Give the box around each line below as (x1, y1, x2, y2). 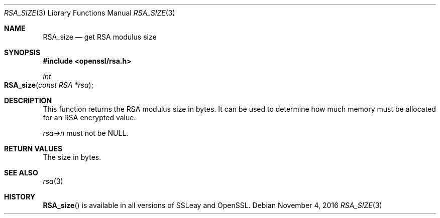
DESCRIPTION (4, 96, 52, 105)
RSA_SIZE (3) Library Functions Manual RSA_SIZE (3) (4, 9, 175, 17)
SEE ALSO (4, 168, 38, 177)
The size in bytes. (43, 153, 101, 161)
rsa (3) (43, 177, 63, 185)
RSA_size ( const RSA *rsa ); (4, 81, 93, 89)
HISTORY (4, 192, 36, 201)
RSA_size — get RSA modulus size (43, 33, 157, 41)
